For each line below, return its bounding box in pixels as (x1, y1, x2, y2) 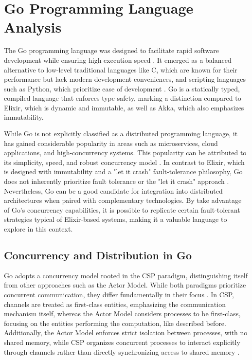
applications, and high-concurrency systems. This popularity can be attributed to (4, 147, 247, 158)
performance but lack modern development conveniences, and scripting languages (4, 74, 246, 84)
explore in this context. (4, 224, 73, 234)
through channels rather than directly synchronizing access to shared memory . (4, 346, 240, 357)
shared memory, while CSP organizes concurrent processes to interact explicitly (4, 337, 240, 347)
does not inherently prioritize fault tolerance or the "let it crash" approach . (4, 176, 229, 186)
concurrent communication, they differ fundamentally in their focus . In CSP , (4, 289, 234, 299)
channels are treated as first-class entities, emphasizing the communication (4, 299, 226, 309)
